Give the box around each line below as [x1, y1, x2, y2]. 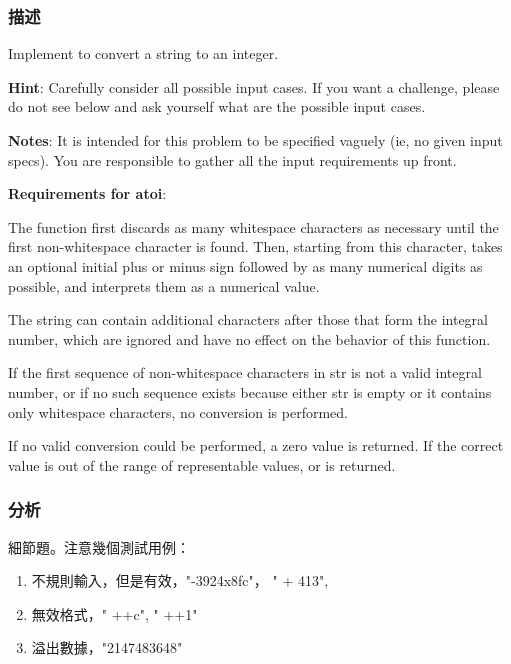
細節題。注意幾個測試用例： [8, 536, 190, 557]
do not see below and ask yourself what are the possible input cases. [8, 96, 426, 117]
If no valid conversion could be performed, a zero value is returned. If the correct [8, 435, 504, 456]
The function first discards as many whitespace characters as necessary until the [8, 216, 499, 237]
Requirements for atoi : [8, 183, 167, 204]
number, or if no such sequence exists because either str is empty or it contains [8, 381, 492, 402]
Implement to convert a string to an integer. [8, 43, 279, 64]
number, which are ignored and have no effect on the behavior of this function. [8, 328, 491, 349]
